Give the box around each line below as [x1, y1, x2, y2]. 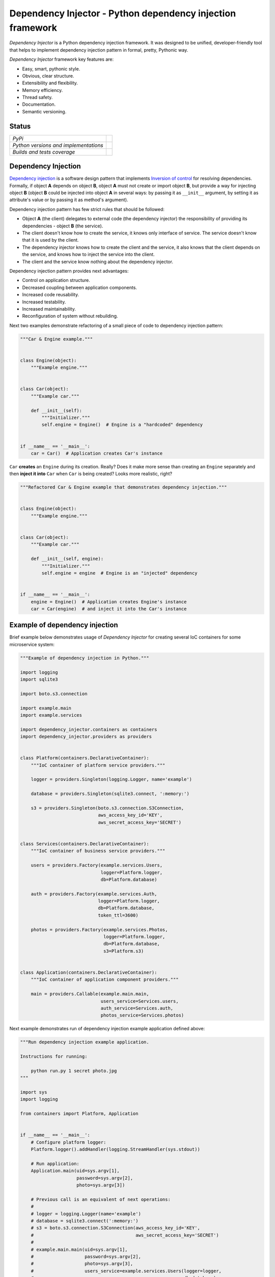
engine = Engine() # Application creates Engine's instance [31, 599, 187, 605]
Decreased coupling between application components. [22, 284, 137, 291]
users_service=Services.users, [100, 998, 179, 1004]
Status [9, 122, 31, 130]
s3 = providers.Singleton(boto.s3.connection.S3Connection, [31, 805, 184, 811]
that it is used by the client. [22, 237, 79, 243]
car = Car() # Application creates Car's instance [31, 450, 163, 456]
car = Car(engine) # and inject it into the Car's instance [31, 606, 187, 611]
